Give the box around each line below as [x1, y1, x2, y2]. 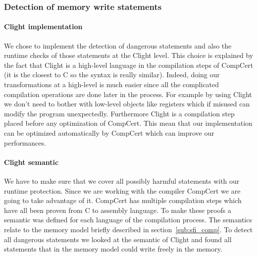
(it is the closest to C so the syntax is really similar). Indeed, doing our [4, 69, 220, 80]
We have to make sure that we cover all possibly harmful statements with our [4, 175, 240, 186]
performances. [4, 137, 46, 148]
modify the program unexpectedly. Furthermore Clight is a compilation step [4, 108, 235, 118]
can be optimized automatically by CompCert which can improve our [4, 127, 214, 138]
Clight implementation [4, 21, 83, 32]
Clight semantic [4, 156, 59, 167]
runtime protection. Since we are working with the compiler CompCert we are [4, 185, 241, 196]
